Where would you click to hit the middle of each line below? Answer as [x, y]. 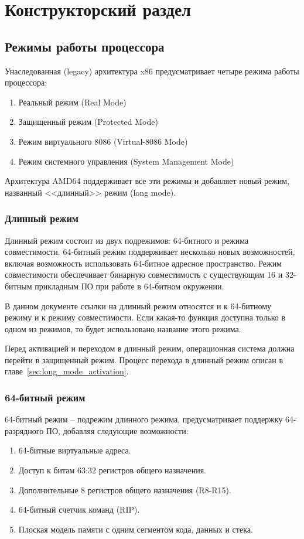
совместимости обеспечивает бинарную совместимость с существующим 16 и [144, 274]
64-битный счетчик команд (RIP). [79, 509]
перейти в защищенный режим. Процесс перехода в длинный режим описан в [144, 359]
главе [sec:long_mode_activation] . [67, 371]
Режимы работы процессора [85, 46]
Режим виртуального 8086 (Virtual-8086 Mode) [103, 141]
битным [18, 286]
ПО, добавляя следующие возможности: [117, 430]
